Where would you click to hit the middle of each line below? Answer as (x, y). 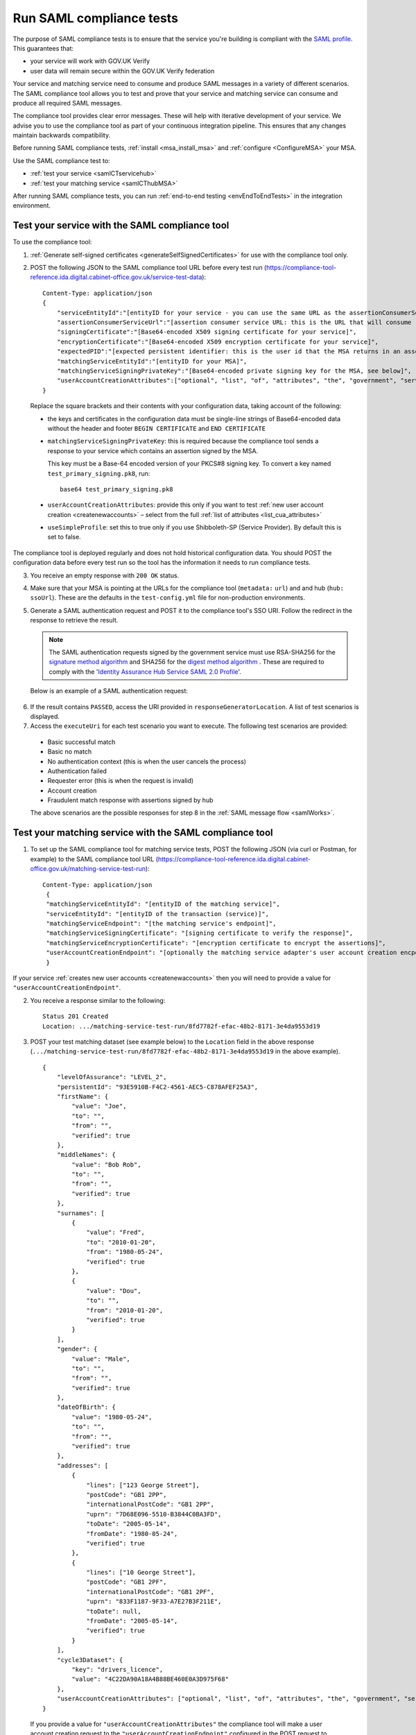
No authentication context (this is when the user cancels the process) (147, 761)
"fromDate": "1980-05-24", (132, 1533)
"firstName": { (83, 1096)
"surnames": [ (81, 1213)
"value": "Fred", (116, 1233)
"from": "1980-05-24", (125, 1252)
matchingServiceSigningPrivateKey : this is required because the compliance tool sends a (183, 441)
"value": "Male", (101, 1359)
